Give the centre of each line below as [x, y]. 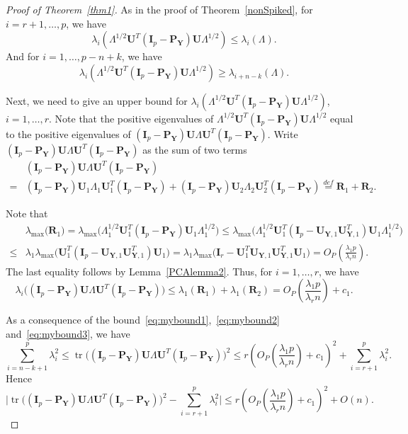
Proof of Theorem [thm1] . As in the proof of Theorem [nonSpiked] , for [159, 9]
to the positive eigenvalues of [68, 133]
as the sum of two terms [195, 149]
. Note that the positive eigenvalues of [131, 118]
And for [23, 56]
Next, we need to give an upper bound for [97, 100]
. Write [283, 133]
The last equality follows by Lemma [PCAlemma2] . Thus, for [139, 271]
